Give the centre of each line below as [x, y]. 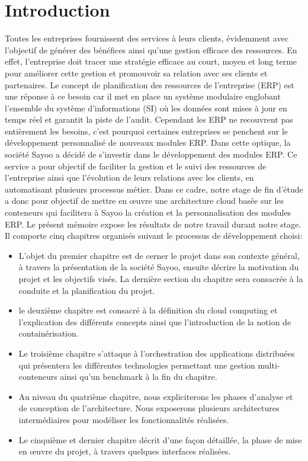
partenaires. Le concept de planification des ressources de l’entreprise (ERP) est [150, 84]
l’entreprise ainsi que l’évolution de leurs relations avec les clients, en [129, 177]
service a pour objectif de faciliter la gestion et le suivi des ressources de [136, 166]
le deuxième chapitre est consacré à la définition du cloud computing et [148, 310]
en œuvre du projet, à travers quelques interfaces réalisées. [125, 451]
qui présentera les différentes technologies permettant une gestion [137, 365]
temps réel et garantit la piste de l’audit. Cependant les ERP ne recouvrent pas [149, 119]
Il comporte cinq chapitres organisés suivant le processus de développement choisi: [154, 236]
